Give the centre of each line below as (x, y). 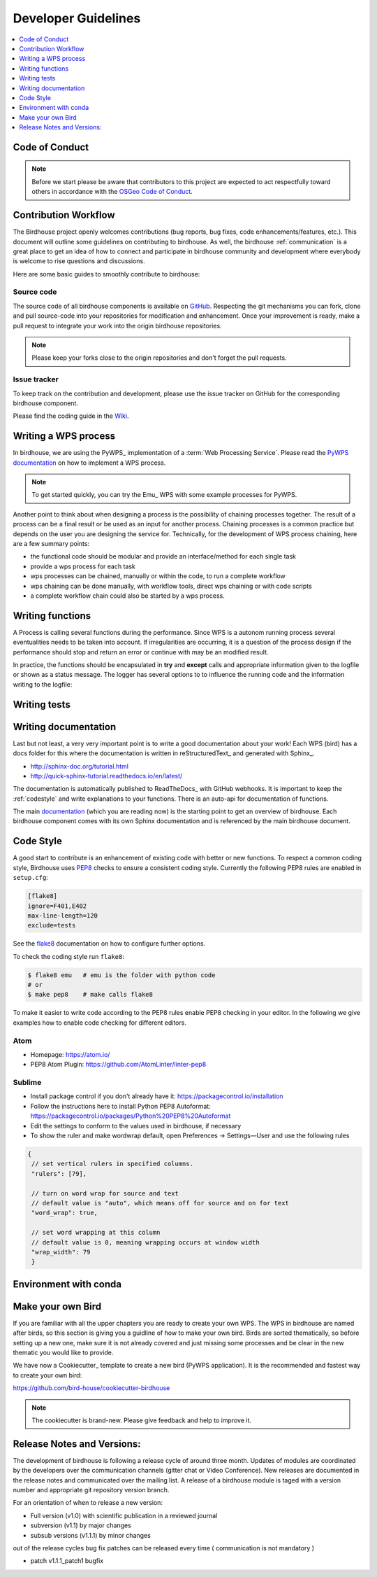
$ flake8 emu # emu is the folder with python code (121, 975)
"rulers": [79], (59, 1173)
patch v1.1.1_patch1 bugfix (67, 1561)
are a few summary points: (51, 543)
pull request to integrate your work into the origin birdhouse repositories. (118, 325)
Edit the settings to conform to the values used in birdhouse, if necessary (136, 1126)
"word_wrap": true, (65, 1213)
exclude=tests (52, 925)
